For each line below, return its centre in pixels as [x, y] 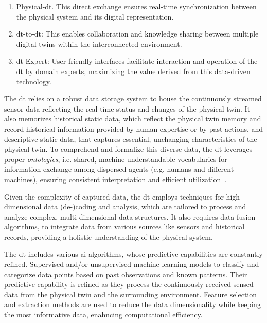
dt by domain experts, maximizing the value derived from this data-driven [133, 71]
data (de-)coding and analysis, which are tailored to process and [145, 207]
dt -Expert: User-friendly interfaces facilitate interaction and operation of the [137, 61]
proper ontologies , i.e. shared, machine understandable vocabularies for [116, 159]
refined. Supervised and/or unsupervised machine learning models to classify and [132, 264]
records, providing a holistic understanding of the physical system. [109, 236]
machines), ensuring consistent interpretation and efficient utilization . [115, 179]
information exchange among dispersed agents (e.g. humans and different [119, 169]
